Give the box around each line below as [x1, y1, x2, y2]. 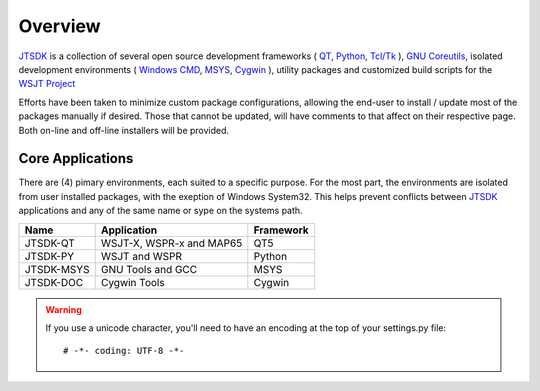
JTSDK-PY [24, 249, 75, 263]
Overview [18, 15, 101, 37]
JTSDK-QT [24, 236, 75, 250]
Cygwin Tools [100, 275, 165, 289]
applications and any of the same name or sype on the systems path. [18, 205, 304, 217]
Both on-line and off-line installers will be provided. [18, 124, 230, 136]
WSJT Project [18, 78, 76, 90]
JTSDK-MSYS [24, 262, 90, 276]
